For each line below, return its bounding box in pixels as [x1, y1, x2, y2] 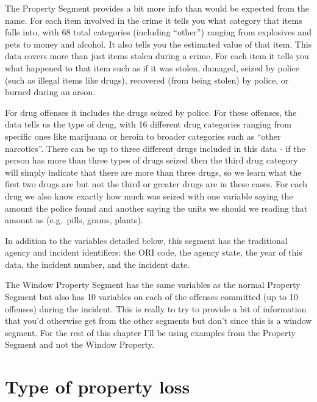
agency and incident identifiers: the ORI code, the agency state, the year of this [5, 246, 302, 259]
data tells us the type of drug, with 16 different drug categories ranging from [5, 118, 291, 131]
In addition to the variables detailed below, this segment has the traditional [5, 234, 288, 246]
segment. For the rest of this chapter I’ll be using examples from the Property [5, 326, 296, 339]
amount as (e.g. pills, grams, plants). [5, 214, 143, 226]
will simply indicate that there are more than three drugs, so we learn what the [5, 165, 302, 178]
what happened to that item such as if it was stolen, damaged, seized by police [5, 61, 299, 74]
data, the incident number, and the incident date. [5, 257, 190, 270]
